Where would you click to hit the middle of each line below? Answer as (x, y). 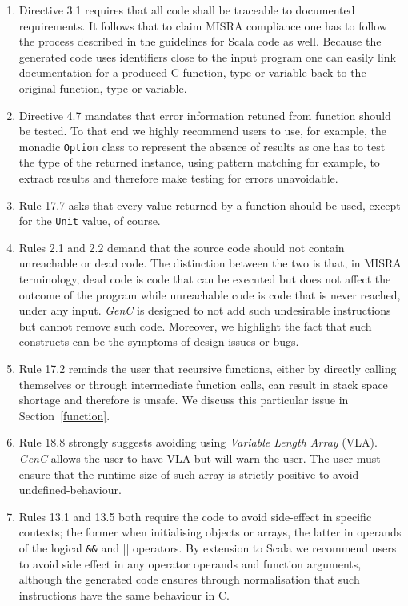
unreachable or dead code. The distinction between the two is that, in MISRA (210, 263)
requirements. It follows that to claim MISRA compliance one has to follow (203, 25)
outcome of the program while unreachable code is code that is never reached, (210, 294)
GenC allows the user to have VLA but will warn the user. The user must (200, 458)
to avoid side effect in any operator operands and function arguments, (190, 563)
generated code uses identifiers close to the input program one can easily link (207, 56)
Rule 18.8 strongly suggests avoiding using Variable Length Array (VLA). (198, 442)
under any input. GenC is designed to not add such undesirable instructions (205, 310)
